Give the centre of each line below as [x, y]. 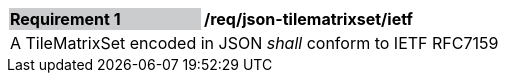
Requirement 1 [65, 19]
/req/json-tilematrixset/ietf [308, 19]
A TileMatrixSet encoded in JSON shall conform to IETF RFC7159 [254, 43]
